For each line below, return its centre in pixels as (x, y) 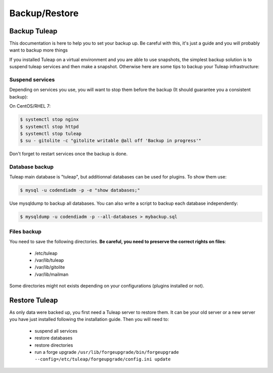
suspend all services (56, 331)
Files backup (25, 231)
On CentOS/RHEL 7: (30, 106)
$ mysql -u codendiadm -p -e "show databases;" (80, 190)
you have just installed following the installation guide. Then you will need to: (89, 319)
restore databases (54, 338)
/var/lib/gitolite (50, 267)
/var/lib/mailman (52, 274)
